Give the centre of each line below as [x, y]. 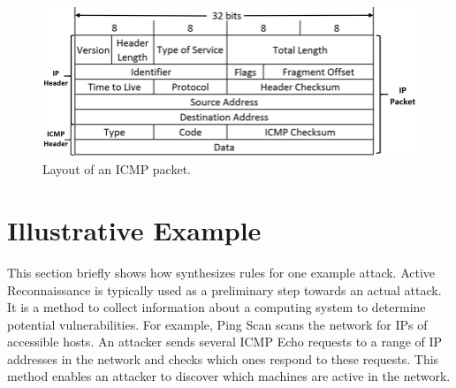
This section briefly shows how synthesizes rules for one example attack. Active [221, 272]
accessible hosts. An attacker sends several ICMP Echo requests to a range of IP [225, 342]
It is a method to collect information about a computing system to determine [217, 307]
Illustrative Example [134, 229]
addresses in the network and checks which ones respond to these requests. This [223, 358]
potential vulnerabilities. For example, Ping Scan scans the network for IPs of [217, 324]
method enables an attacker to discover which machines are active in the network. [229, 376]
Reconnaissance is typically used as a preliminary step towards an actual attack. [224, 289]
